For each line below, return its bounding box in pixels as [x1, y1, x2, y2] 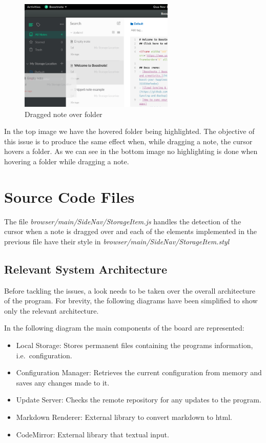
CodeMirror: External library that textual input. [16, 429, 169, 439]
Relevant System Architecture [4, 261, 167, 277]
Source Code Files [4, 186, 135, 207]
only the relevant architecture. [4, 305, 99, 316]
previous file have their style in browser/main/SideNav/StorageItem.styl [4, 236, 230, 246]
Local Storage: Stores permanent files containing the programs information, [16, 340, 253, 351]
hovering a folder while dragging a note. [4, 156, 129, 166]
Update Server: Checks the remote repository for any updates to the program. [16, 394, 261, 405]
